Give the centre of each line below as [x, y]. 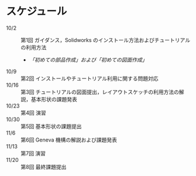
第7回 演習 [33, 153]
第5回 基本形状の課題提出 [51, 126]
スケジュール [37, 11]
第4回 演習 [33, 113]
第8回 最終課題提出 [44, 167]
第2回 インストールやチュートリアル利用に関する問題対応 [90, 78]
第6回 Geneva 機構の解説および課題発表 [69, 140]
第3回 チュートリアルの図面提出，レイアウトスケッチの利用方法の [100, 92]
